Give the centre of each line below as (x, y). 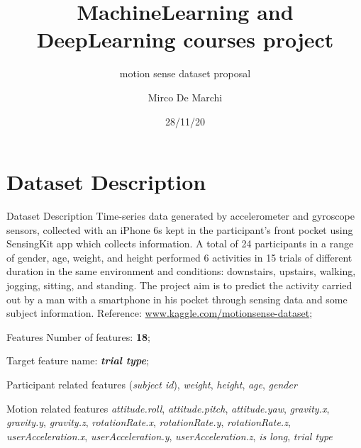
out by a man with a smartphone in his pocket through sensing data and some (177, 299)
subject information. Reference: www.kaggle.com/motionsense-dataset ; (160, 313)
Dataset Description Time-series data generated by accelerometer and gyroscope (180, 216)
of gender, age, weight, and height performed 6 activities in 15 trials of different (179, 257)
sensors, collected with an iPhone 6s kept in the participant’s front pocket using (180, 229)
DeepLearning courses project (185, 39)
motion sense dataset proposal (185, 73)
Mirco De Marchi (185, 97)
